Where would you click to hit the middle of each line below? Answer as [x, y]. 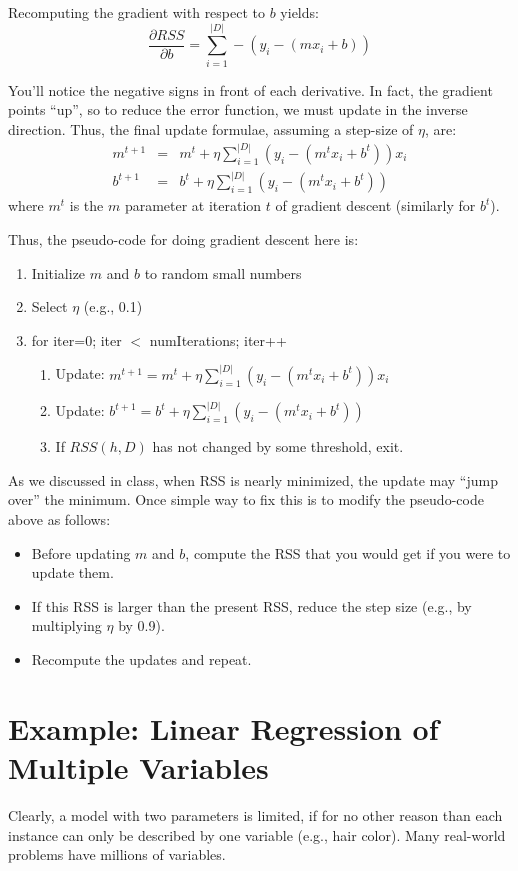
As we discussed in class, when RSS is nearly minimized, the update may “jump [253, 479]
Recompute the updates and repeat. [141, 659]
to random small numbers [223, 272]
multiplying [66, 625]
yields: [299, 12]
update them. [72, 572]
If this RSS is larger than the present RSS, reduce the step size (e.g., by [251, 605]
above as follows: [59, 519]
